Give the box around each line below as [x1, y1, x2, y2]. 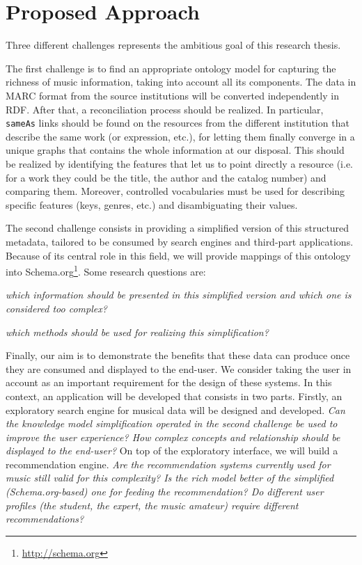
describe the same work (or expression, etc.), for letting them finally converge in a [6, 129, 355, 143]
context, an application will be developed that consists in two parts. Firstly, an [6, 388, 343, 403]
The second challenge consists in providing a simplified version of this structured [6, 221, 349, 235]
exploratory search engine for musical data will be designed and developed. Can [6, 402, 345, 417]
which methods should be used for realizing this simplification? [6, 324, 269, 339]
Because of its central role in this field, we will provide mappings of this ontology [6, 248, 351, 262]
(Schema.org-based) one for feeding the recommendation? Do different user [6, 484, 324, 499]
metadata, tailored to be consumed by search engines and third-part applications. [6, 234, 354, 248]
